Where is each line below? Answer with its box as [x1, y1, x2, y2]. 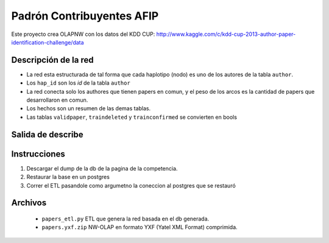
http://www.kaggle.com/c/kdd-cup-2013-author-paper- [156, 30, 296, 38]
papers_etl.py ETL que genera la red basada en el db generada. [41, 215, 210, 222]
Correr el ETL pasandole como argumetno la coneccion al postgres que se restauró [26, 181, 236, 189]
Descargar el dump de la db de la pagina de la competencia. [26, 164, 178, 172]
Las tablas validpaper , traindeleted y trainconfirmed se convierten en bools [26, 113, 238, 121]
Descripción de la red [11, 55, 94, 65]
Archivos [11, 198, 47, 208]
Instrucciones [11, 149, 65, 159]
